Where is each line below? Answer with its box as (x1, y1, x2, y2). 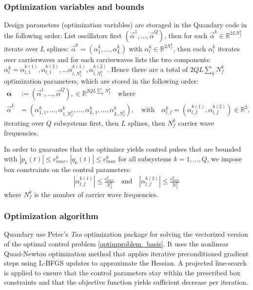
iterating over (4, 117, 44, 128)
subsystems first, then (54, 117, 119, 128)
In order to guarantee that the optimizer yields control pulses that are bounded (4, 144, 241, 154)
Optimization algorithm (4, 210, 98, 222)
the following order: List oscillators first (4, 30, 122, 40)
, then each (173, 43, 206, 53)
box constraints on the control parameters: (4, 164, 131, 174)
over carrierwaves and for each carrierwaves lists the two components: (4, 54, 211, 64)
